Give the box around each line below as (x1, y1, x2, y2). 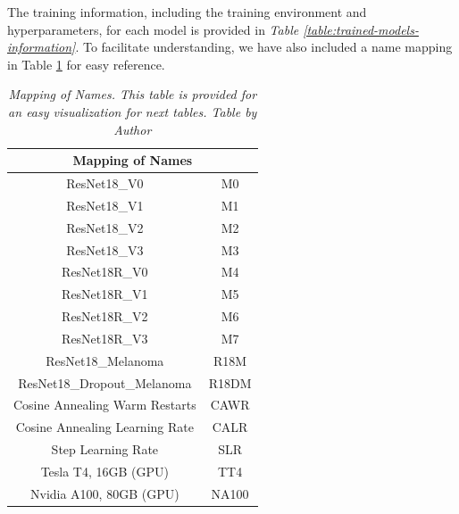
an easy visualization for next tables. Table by (8, 102, 257, 120)
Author (113, 120, 152, 138)
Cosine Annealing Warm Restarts (13, 395, 196, 414)
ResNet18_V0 (66, 174, 144, 192)
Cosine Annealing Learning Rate (15, 418, 194, 436)
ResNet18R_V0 (62, 262, 148, 281)
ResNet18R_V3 (62, 328, 148, 347)
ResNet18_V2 (66, 218, 144, 236)
